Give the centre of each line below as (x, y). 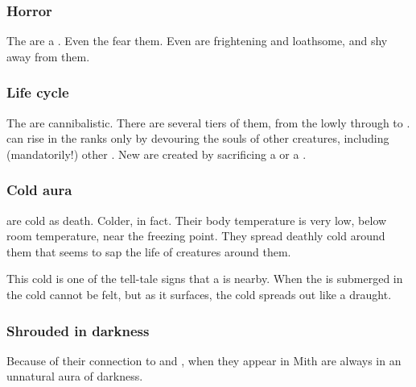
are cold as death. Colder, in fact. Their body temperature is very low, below (197, 220)
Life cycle (38, 92)
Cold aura (39, 190)
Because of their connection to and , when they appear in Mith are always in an (204, 360)
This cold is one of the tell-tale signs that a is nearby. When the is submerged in (205, 279)
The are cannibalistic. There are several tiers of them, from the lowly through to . (208, 122)
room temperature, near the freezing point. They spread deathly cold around (196, 236)
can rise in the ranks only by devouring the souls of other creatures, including (198, 138)
